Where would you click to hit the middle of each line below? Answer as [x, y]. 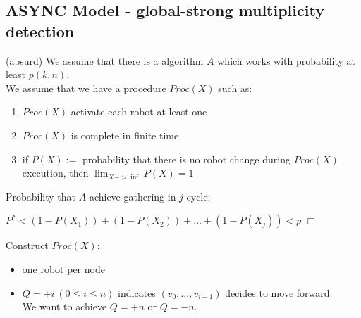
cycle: [198, 196]
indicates [137, 292]
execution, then [55, 173]
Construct [27, 245]
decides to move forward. [279, 292]
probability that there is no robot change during [186, 159]
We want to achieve [65, 306]
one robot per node [63, 268]
